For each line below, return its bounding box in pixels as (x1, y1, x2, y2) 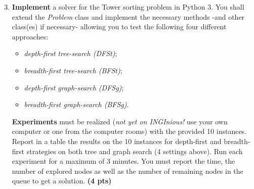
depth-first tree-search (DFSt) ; (24, 48, 117, 59)
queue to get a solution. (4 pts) (12, 175, 112, 186)
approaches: (12, 31, 49, 41)
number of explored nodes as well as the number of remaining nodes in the (12, 165, 243, 176)
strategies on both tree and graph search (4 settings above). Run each (26, 146, 243, 156)
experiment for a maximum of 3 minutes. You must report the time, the (12, 156, 235, 166)
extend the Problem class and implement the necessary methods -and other (12, 11, 245, 22)
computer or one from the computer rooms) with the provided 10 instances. (12, 126, 247, 136)
